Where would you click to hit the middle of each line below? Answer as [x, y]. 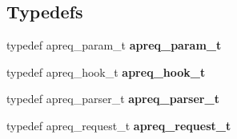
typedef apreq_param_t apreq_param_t [114, 45]
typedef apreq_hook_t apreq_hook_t [106, 71]
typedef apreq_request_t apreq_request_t [119, 125]
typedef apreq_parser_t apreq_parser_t [113, 99]
